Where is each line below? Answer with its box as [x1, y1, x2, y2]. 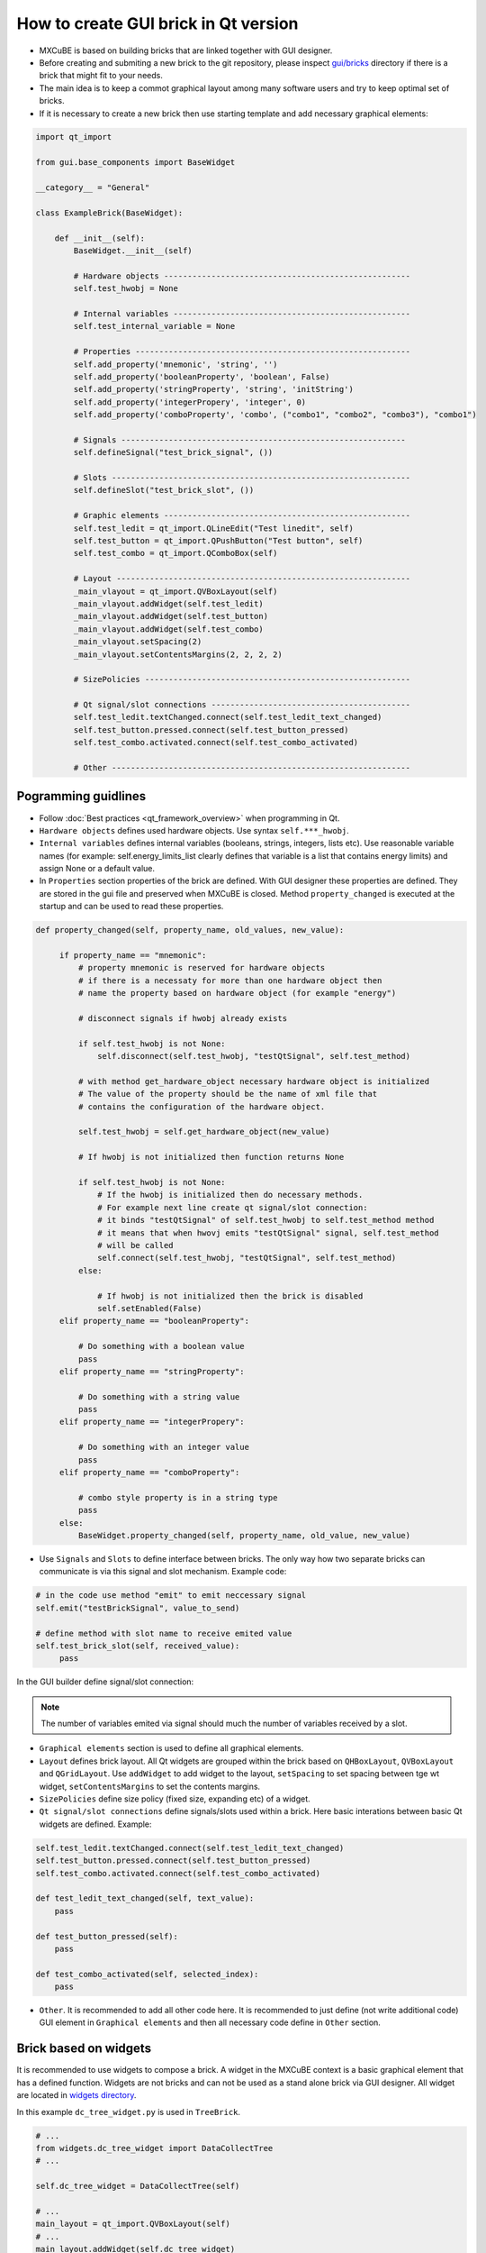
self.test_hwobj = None [73, 284, 179, 294]
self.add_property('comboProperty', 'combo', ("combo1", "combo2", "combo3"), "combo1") [73, 410, 477, 420]
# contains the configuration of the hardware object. [77, 1101, 326, 1112]
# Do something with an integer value [77, 1442, 249, 1453]
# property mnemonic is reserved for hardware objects [77, 962, 326, 973]
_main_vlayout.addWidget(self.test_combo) [73, 624, 265, 634]
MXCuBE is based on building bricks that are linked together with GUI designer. [39, 45, 333, 56]
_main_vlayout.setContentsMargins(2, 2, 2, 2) [73, 649, 283, 660]
